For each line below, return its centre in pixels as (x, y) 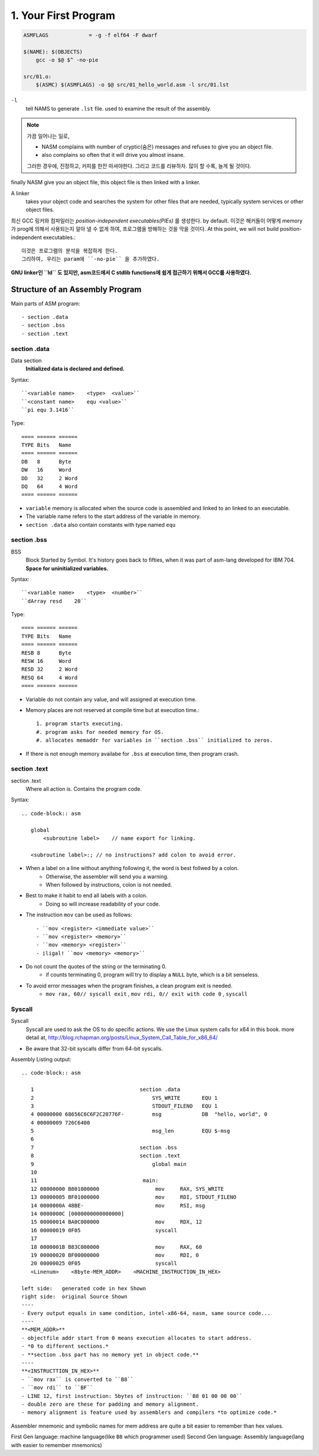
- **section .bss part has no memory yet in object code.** (110, 1354)
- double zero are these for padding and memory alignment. (110, 1404)
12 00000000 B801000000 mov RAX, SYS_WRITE (127, 1189)
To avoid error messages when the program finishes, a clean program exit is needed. (129, 985)
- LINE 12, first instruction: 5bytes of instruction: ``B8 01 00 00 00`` (132, 1396)
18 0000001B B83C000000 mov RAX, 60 (116, 1247)
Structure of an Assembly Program (76, 289)
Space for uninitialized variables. (67, 568)
